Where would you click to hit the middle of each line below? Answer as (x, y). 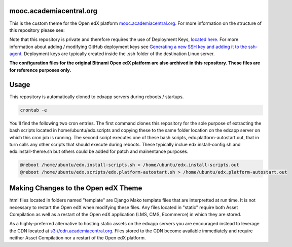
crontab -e (33, 110)
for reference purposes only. (40, 70)
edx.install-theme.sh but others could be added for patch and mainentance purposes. (99, 151)
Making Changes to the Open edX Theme (76, 188)
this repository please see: (37, 30)
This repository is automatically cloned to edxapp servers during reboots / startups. (97, 97)
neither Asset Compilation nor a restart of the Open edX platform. (78, 238)
